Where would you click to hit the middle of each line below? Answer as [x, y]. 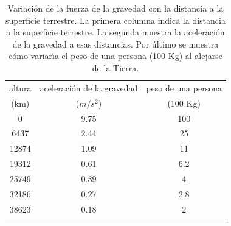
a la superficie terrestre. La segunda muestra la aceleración [115, 32]
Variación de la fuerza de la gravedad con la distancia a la [115, 8]
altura [20, 87]
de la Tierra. [115, 67]
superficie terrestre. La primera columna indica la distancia [115, 20]
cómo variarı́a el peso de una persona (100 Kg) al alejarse [115, 56]
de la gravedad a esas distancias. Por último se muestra [115, 44]
